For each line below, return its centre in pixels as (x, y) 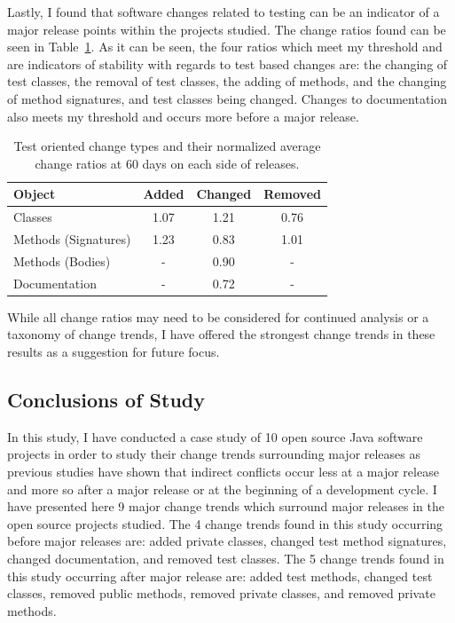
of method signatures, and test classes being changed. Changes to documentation (227, 98)
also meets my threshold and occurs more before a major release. (183, 116)
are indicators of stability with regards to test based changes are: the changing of (227, 63)
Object (35, 194)
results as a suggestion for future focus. (114, 351)
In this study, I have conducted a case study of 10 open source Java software (215, 436)
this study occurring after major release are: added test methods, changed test (220, 576)
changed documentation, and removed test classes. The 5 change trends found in (226, 558)
